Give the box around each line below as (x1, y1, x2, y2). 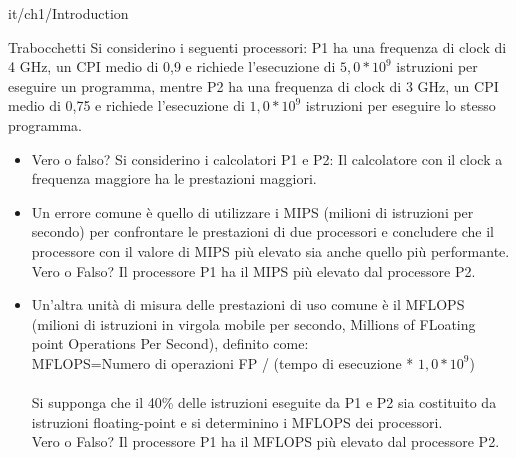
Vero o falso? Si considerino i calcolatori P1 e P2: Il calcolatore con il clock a (31, 148, 503, 169)
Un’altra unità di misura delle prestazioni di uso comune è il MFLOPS (31, 294, 465, 315)
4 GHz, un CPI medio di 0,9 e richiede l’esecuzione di (8, 56, 336, 77)
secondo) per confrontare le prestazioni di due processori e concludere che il (31, 221, 494, 242)
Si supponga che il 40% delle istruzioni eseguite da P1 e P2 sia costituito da (31, 392, 497, 413)
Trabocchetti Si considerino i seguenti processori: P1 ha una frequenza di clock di (8, 36, 507, 57)
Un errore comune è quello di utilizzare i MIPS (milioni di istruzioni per (31, 201, 474, 222)
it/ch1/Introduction (8, 3, 129, 23)
